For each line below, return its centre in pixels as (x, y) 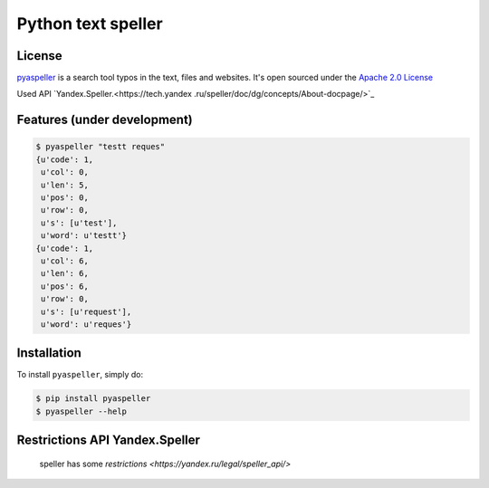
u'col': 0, (65, 172)
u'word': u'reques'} (86, 324)
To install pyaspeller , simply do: (80, 375)
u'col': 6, (65, 261)
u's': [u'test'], (79, 223)
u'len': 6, (65, 273)
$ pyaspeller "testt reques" (101, 147)
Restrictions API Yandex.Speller (109, 440)
